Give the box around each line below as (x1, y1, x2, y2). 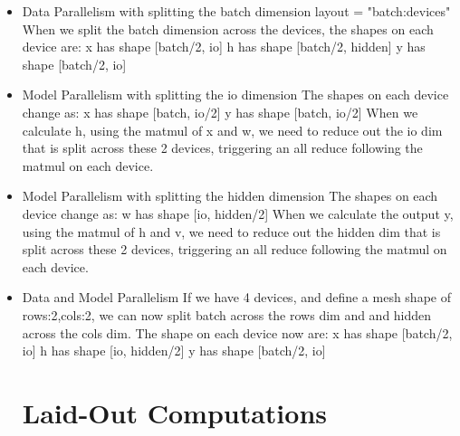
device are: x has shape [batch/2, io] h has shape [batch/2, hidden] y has (22, 37, 426, 56)
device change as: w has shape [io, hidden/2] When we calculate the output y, (22, 204, 454, 223)
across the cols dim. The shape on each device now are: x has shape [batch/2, (22, 323, 453, 342)
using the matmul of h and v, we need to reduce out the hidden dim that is (22, 222, 441, 241)
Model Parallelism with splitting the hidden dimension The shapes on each (22, 186, 438, 205)
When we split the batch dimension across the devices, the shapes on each (22, 19, 434, 38)
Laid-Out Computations (22, 393, 327, 431)
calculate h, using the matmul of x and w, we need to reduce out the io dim (22, 120, 443, 139)
